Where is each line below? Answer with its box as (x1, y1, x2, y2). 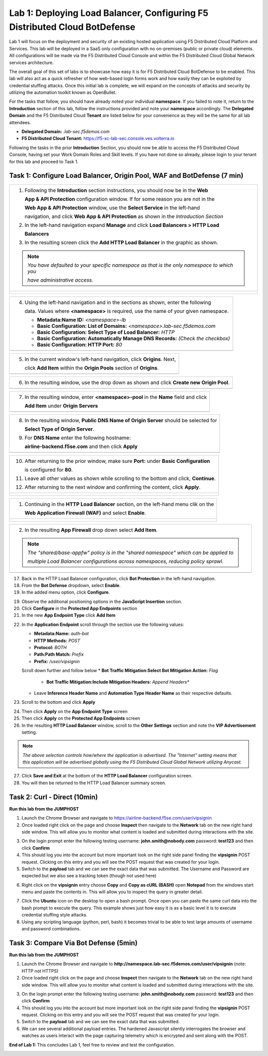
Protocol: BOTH (34, 645, 67, 651)
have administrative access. (27, 276, 94, 283)
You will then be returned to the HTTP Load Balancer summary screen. (21, 780, 166, 786)
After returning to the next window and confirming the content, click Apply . (24, 483, 201, 490)
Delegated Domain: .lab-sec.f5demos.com (21, 129, 110, 135)
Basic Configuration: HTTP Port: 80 (37, 341, 123, 348)
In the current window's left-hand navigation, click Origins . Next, (24, 356, 176, 363)
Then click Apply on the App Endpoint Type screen (21, 708, 128, 714)
